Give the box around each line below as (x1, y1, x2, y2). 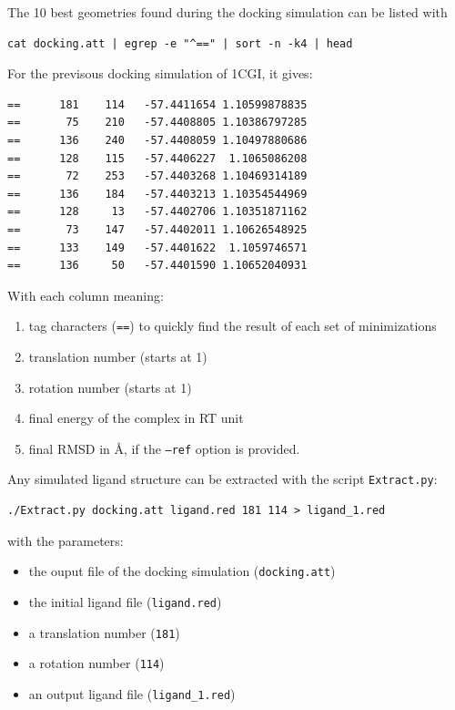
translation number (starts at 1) (28, 346, 207, 365)
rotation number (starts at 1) (28, 377, 192, 396)
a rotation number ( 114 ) (28, 653, 165, 673)
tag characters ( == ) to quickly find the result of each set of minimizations (28, 316, 437, 335)
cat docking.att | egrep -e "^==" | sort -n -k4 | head (7, 36, 353, 50)
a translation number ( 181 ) (28, 623, 180, 642)
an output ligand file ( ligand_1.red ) (28, 684, 236, 703)
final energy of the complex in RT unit (28, 408, 244, 427)
